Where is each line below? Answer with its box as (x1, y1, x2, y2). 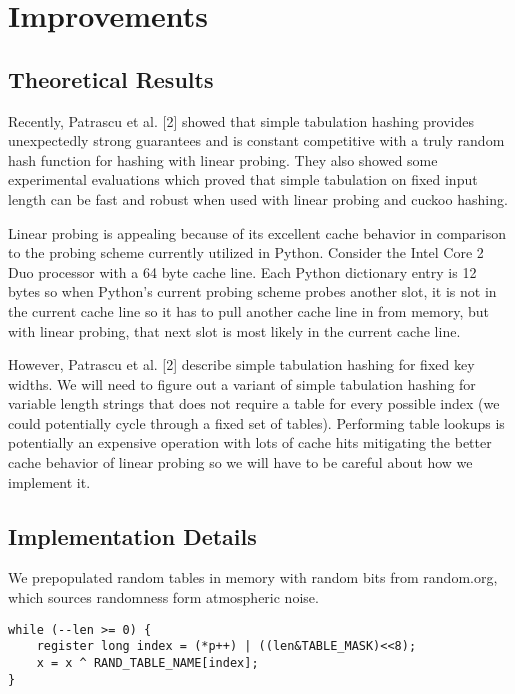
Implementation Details (8, 520, 257, 551)
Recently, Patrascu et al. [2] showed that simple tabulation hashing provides (8, 110, 474, 131)
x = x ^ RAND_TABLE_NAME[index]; (36, 655, 259, 670)
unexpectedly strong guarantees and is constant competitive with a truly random (8, 130, 505, 151)
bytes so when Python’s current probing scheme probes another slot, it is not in (8, 281, 497, 302)
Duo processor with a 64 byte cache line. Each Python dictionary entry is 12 (8, 261, 477, 282)
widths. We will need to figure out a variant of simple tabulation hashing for (8, 373, 476, 394)
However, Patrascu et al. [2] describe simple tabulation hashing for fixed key (8, 354, 475, 375)
